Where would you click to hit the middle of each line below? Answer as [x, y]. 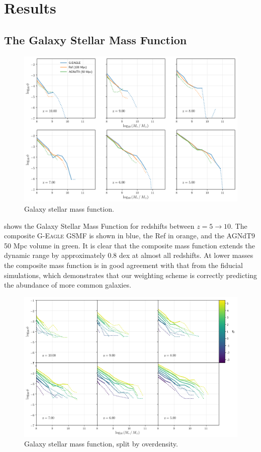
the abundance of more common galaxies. [68, 285]
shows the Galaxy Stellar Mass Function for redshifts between [99, 225]
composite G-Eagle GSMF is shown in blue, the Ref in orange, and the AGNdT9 [130, 236]
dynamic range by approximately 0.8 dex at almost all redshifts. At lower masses [129, 255]
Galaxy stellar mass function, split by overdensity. [101, 444]
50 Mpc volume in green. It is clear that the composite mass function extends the [129, 245]
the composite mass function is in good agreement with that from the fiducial [123, 265]
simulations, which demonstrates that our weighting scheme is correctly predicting [131, 275]
